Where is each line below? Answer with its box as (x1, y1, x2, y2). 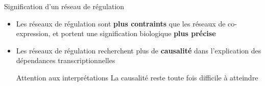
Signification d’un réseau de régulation (4, 1, 125, 11)
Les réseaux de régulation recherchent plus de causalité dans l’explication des (16, 45, 261, 55)
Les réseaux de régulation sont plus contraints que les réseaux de (16, 18, 226, 28)
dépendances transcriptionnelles (16, 55, 115, 66)
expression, (16, 28, 51, 39)
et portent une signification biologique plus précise (53, 28, 216, 39)
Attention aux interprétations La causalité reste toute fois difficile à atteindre (16, 72, 258, 82)
